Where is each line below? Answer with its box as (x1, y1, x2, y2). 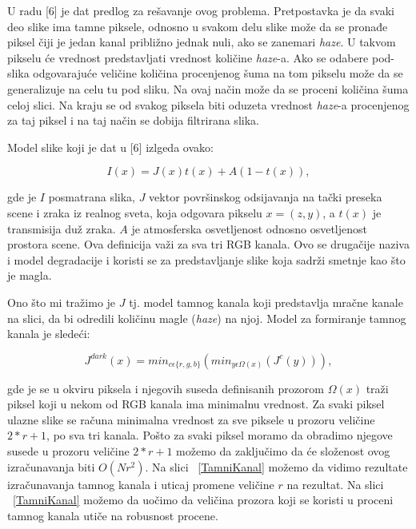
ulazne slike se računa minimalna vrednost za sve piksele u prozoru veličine (7, 411, 375, 428)
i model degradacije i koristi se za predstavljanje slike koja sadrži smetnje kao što (7, 251, 406, 268)
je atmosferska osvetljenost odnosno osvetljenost (131, 220, 367, 237)
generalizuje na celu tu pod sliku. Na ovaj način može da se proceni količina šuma (7, 80, 409, 97)
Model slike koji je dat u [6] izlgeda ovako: (7, 138, 214, 155)
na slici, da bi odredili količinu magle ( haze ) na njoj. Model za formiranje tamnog (7, 309, 406, 326)
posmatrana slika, (48, 189, 135, 205)
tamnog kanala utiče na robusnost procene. (7, 507, 218, 523)
